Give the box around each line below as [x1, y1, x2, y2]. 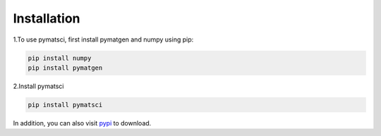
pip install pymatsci [28, 101, 103, 109]
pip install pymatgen [28, 63, 103, 72]
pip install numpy [28, 54, 92, 62]
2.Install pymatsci [13, 82, 64, 90]
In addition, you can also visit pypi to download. [13, 118, 152, 127]
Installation [13, 11, 80, 26]
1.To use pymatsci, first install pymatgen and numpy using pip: [13, 35, 194, 44]
